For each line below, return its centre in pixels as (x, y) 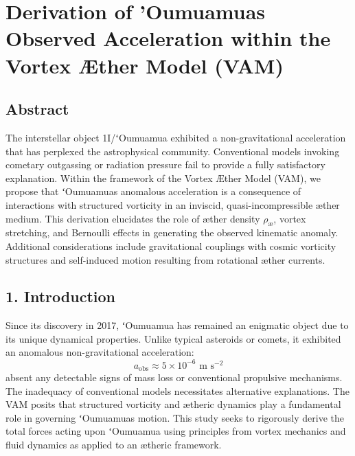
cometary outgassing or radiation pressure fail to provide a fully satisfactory (165, 164)
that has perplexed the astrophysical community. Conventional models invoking (173, 151)
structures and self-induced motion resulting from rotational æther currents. (165, 259)
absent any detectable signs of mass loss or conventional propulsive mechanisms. (174, 377)
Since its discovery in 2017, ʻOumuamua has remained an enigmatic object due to (177, 325)
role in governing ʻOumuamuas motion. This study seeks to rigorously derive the (175, 417)
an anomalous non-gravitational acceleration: (100, 352)
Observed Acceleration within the (168, 38)
